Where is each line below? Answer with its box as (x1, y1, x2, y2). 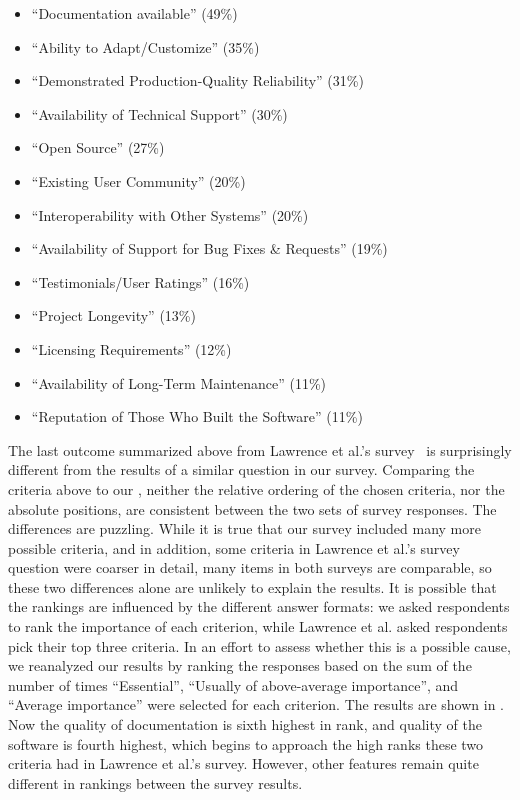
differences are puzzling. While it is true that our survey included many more (8, 518, 481, 539)
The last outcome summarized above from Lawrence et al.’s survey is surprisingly (8, 439, 512, 460)
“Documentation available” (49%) (31, 3, 238, 23)
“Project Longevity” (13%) (31, 305, 196, 326)
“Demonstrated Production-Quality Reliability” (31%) (31, 70, 364, 91)
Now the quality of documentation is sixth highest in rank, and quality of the (8, 714, 482, 735)
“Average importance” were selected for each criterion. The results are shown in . (8, 694, 504, 715)
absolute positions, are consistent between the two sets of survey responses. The (8, 498, 497, 519)
